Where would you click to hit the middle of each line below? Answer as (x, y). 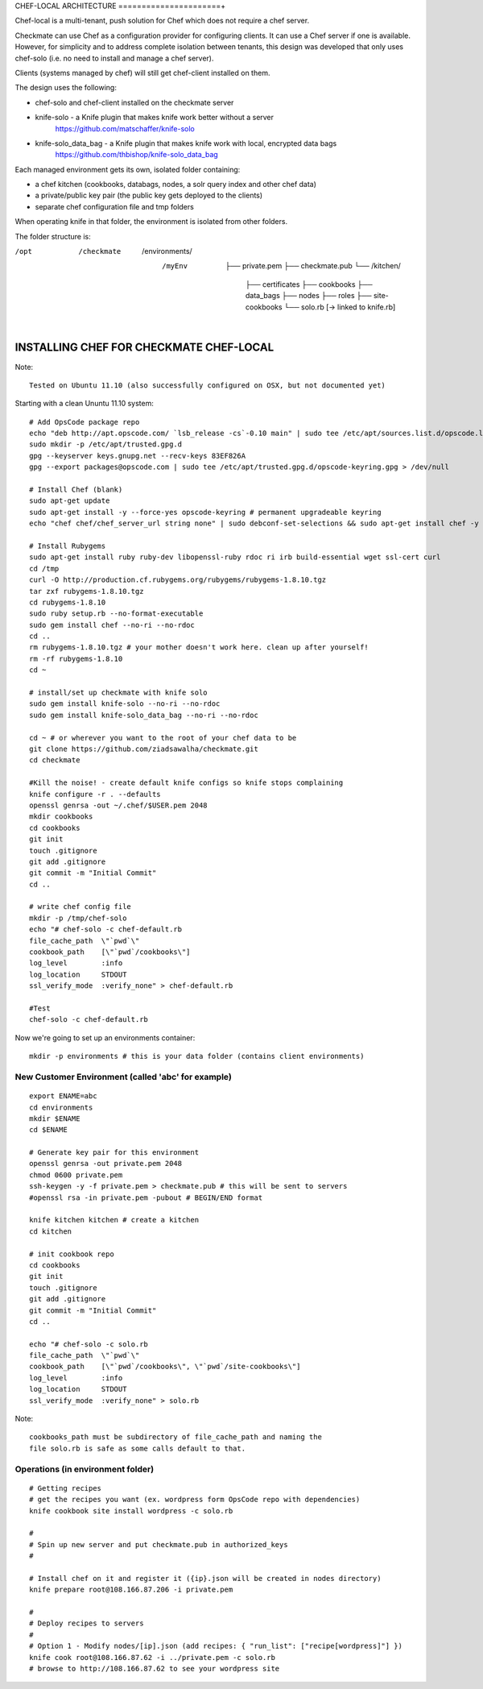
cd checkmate (55, 760)
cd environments (61, 1107)
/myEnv (175, 266)
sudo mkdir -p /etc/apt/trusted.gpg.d (106, 444)
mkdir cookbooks (61, 817)
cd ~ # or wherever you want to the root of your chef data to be (163, 738)
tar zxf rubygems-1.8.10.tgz (87, 591)
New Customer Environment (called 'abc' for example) (124, 1077)
